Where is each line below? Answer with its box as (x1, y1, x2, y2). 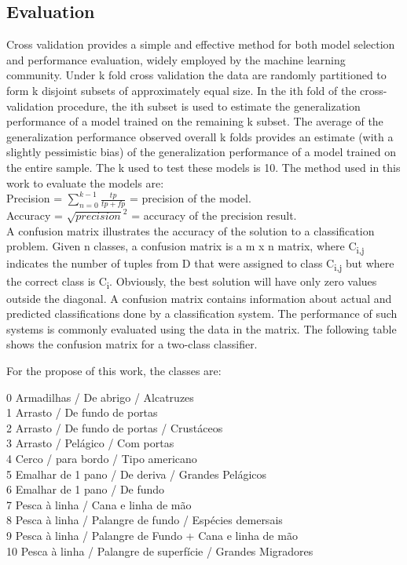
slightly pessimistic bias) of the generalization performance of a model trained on (6, 144, 396, 160)
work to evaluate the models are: (6, 174, 164, 191)
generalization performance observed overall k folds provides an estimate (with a (6, 128, 394, 144)
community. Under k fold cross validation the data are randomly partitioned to (6, 67, 387, 83)
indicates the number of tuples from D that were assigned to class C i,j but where (6, 255, 394, 274)
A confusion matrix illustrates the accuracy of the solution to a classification (6, 222, 375, 239)
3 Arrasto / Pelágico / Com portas (6, 435, 174, 451)
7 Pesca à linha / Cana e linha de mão (6, 496, 192, 512)
